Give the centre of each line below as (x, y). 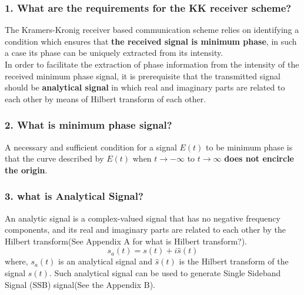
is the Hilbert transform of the (234, 261)
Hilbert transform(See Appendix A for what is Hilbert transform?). (126, 241)
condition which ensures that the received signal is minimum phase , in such (151, 41)
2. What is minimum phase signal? (88, 125)
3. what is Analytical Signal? (74, 196)
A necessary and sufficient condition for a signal (91, 147)
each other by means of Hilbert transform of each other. (106, 98)
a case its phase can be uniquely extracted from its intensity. (114, 53)
